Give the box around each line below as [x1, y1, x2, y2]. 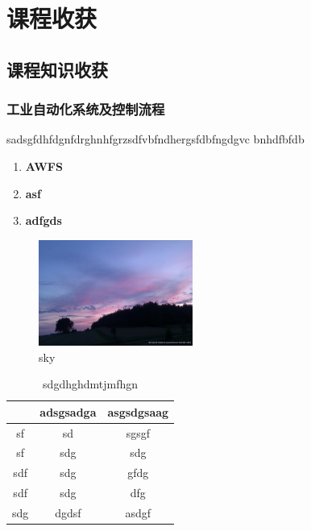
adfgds [25, 212, 62, 229]
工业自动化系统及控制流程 [6, 99, 165, 119]
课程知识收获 [6, 56, 108, 81]
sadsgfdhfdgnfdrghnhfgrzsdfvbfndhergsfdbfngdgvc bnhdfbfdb [6, 131, 305, 147]
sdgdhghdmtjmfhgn [43, 375, 139, 392]
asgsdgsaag [107, 403, 169, 420]
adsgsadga [39, 403, 97, 420]
